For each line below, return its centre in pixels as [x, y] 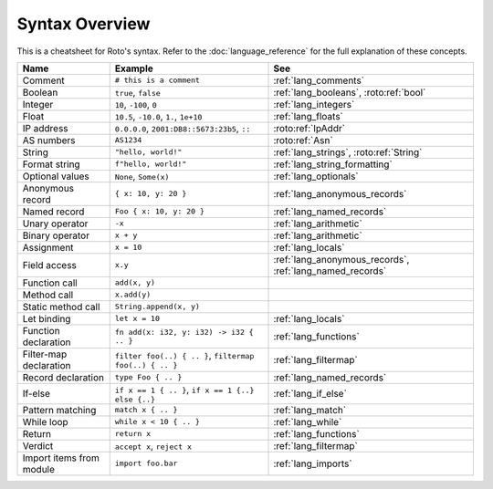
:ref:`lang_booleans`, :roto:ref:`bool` [350, 92]
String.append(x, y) [157, 307]
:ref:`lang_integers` [314, 104]
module [38, 469]
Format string [52, 164]
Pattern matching [59, 410]
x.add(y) [133, 295]
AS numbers [49, 140]
